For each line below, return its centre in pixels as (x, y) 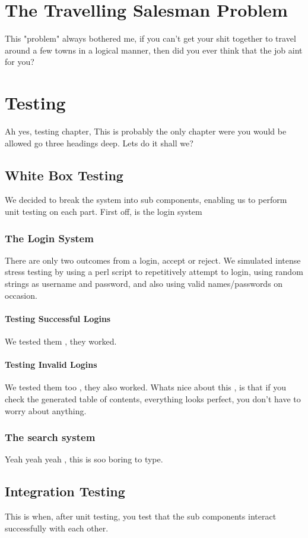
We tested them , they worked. (61, 341)
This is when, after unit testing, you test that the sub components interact (141, 516)
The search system (50, 437)
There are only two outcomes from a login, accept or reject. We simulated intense (153, 260)
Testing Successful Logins (58, 318)
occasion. (21, 295)
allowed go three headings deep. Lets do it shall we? (99, 143)
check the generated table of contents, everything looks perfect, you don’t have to (153, 398)
